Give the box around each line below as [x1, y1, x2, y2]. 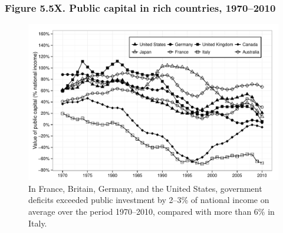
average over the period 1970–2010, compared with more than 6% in [28, 205, 275, 217]
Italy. [28, 217, 47, 229]
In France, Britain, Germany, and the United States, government [28, 182, 262, 194]
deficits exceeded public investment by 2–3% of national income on [28, 194, 269, 206]
